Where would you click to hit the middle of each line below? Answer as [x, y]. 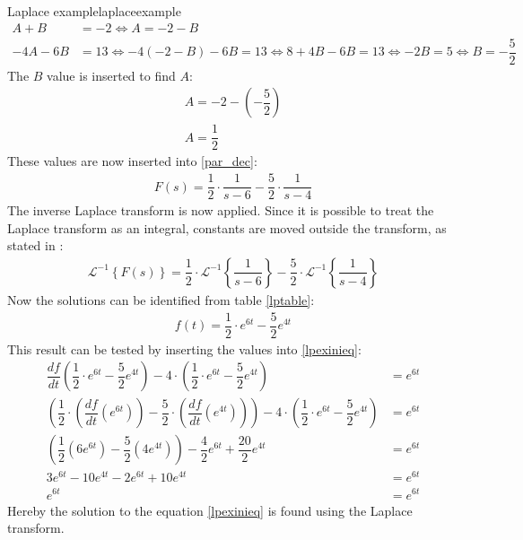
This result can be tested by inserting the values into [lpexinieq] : [184, 348]
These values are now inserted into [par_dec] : [132, 161]
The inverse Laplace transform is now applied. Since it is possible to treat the [221, 210]
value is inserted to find [111, 75]
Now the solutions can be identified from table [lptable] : [161, 299]
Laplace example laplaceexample [94, 11]
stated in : [35, 245]
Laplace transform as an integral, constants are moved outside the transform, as [227, 227]
